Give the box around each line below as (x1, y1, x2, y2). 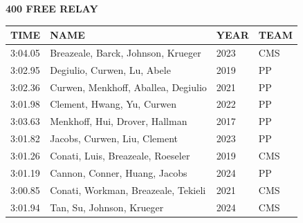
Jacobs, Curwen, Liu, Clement (50, 131, 178, 146)
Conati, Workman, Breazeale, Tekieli (50, 182, 206, 197)
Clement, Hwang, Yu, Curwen (50, 97, 176, 111)
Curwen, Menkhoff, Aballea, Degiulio (50, 79, 207, 94)
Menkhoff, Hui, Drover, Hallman (50, 114, 187, 128)
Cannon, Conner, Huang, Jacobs (50, 165, 187, 180)
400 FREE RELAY (6, 1, 98, 15)
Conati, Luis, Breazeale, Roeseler (50, 148, 190, 162)
